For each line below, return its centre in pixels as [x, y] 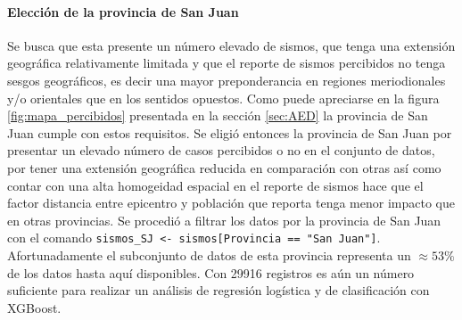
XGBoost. [34, 307]
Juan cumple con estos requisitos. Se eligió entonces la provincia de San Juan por [230, 132]
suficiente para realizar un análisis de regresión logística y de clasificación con [219, 290]
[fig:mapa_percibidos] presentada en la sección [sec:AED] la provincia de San [218, 115]
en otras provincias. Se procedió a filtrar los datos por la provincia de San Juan [224, 220]
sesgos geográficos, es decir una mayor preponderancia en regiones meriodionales [227, 80]
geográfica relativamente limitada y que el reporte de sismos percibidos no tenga [227, 63]
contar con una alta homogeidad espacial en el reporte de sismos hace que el [215, 185]
